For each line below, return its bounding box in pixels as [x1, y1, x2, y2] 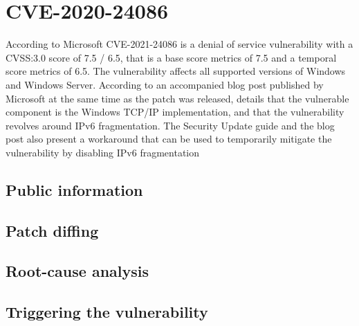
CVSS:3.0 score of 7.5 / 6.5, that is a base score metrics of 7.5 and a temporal [6, 50, 337, 64]
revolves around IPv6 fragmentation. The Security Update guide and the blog [6, 118, 335, 132]
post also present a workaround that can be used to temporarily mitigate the [6, 132, 332, 146]
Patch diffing [6, 219, 99, 241]
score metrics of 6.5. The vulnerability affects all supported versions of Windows [6, 64, 346, 78]
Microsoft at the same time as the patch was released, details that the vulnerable [6, 91, 349, 105]
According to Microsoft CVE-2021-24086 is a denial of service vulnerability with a [6, 37, 353, 51]
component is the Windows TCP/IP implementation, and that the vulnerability [6, 105, 344, 119]
